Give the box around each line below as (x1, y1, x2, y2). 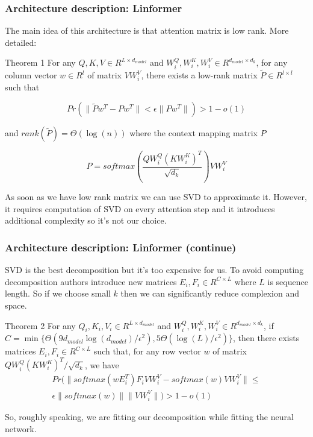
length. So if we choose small (5, 287, 111, 300)
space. (5, 298, 27, 311)
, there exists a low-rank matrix (141, 69, 258, 81)
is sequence (267, 275, 308, 288)
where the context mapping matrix (129, 127, 258, 139)
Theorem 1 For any (5, 56, 76, 69)
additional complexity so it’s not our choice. (5, 214, 167, 227)
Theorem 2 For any (5, 319, 76, 332)
